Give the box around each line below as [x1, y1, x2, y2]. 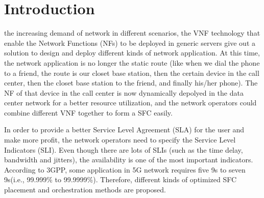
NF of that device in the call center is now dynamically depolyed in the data [4, 87, 244, 98]
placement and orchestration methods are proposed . [4, 184, 166, 195]
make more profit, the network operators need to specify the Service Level [4, 134, 236, 145]
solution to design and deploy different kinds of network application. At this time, [4, 47, 260, 58]
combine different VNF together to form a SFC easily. [4, 107, 173, 118]
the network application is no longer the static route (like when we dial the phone [4, 57, 260, 68]
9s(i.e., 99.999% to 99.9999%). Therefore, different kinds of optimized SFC [4, 174, 237, 185]
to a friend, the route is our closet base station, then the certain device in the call [4, 67, 259, 78]
